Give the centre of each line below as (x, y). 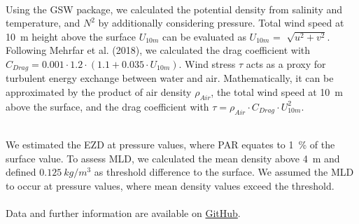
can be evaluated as (204, 36)
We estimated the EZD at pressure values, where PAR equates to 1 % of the (170, 145)
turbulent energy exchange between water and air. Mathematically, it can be (170, 78)
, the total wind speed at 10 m (277, 92)
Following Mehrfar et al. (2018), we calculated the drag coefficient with (158, 50)
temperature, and (43, 23)
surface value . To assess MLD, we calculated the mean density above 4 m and (173, 158)
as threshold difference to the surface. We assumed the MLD (224, 172)
